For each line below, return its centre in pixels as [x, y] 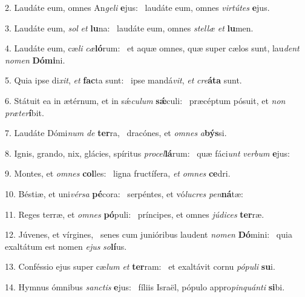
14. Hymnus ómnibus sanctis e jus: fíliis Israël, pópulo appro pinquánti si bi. [145, 286]
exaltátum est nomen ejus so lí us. [66, 246]
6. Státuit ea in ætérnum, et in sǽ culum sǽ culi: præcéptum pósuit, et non [145, 100]
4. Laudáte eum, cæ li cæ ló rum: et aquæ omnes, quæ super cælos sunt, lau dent [152, 48]
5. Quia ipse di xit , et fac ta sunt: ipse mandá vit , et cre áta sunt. [123, 80]
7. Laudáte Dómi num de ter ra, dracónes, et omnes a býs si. [116, 133]
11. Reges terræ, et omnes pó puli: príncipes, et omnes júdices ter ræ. [135, 214]
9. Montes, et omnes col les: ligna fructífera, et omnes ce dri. [118, 173]
